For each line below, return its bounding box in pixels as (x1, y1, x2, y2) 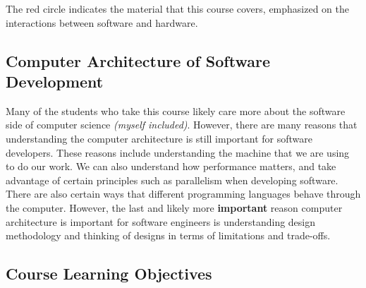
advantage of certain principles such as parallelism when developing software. (6, 172, 338, 187)
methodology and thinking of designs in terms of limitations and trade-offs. (6, 228, 331, 243)
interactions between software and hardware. (6, 15, 198, 30)
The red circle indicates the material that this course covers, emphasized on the (6, 1, 350, 16)
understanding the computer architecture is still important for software (6, 131, 312, 145)
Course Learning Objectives (6, 263, 212, 284)
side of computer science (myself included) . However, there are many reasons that (6, 117, 358, 132)
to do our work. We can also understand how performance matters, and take (6, 159, 336, 174)
